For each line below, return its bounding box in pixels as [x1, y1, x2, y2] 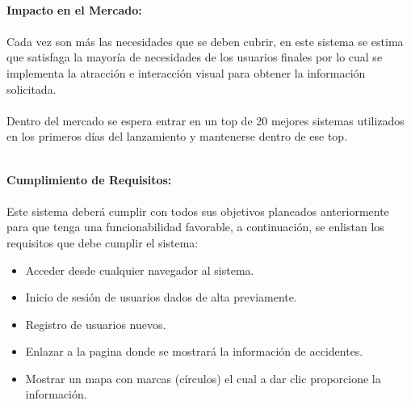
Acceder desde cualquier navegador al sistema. [25, 261, 254, 278]
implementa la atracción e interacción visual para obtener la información [6, 64, 366, 81]
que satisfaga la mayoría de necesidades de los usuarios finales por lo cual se [6, 49, 383, 65]
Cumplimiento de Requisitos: [6, 171, 172, 188]
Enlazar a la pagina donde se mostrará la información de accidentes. [25, 343, 363, 360]
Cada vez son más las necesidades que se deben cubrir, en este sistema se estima [6, 32, 404, 49]
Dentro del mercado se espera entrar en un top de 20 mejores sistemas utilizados [6, 112, 405, 129]
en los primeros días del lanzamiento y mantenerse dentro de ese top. [6, 128, 348, 145]
